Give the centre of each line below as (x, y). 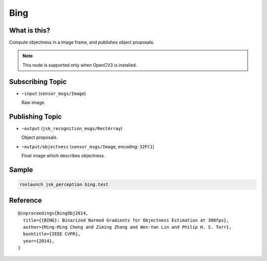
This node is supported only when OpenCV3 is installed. (80, 65)
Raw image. (33, 103)
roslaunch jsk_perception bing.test (64, 185)
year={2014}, (39, 241)
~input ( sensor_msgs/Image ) (54, 93)
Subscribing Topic (38, 82)
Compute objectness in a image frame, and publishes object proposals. (82, 43)
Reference (25, 200)
